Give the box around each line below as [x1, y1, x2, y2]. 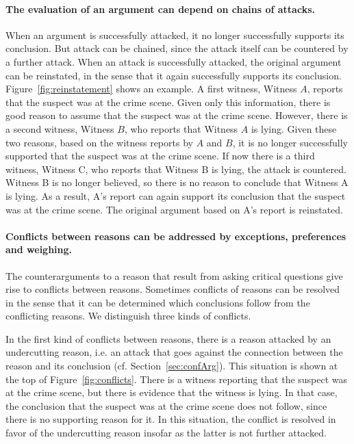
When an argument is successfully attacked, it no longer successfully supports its [5, 27, 344, 42]
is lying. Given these [251, 121, 337, 135]
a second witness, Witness [5, 121, 114, 135]
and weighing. [5, 242, 73, 257]
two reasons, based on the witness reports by [5, 135, 193, 149]
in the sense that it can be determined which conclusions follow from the [5, 295, 310, 309]
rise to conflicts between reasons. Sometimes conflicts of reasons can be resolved [5, 282, 340, 296]
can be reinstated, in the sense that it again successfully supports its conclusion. [5, 68, 342, 82]
